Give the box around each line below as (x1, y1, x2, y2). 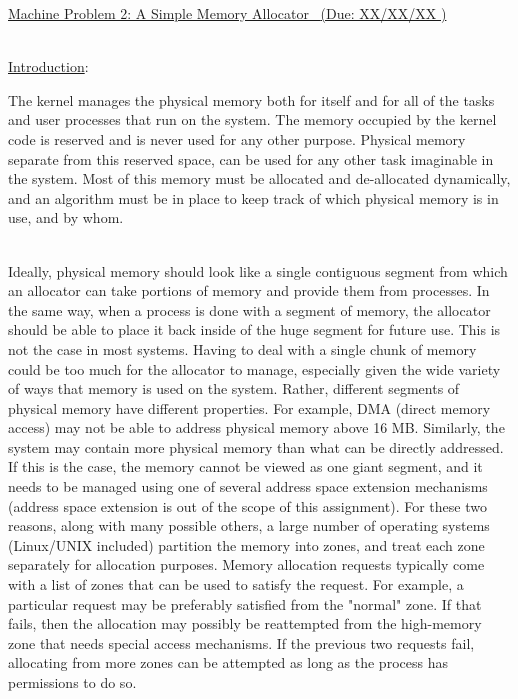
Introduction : (8, 56, 89, 77)
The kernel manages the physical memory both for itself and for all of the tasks (8, 89, 495, 110)
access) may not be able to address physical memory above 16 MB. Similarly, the (8, 417, 505, 438)
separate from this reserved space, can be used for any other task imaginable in (8, 148, 494, 169)
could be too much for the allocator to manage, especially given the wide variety (8, 358, 501, 379)
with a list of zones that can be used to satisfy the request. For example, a (8, 574, 464, 595)
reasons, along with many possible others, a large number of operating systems (8, 515, 490, 536)
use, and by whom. (8, 207, 124, 228)
